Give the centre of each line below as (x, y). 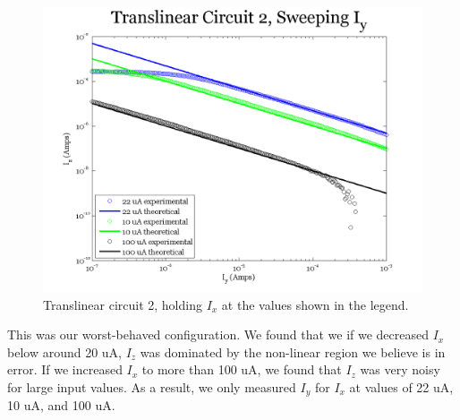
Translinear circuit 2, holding (123, 304)
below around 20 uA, (65, 351)
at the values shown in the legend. (315, 304)
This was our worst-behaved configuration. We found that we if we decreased (218, 334)
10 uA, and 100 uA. (61, 405)
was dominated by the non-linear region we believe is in (293, 351)
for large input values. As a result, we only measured (152, 386)
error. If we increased (65, 369)
